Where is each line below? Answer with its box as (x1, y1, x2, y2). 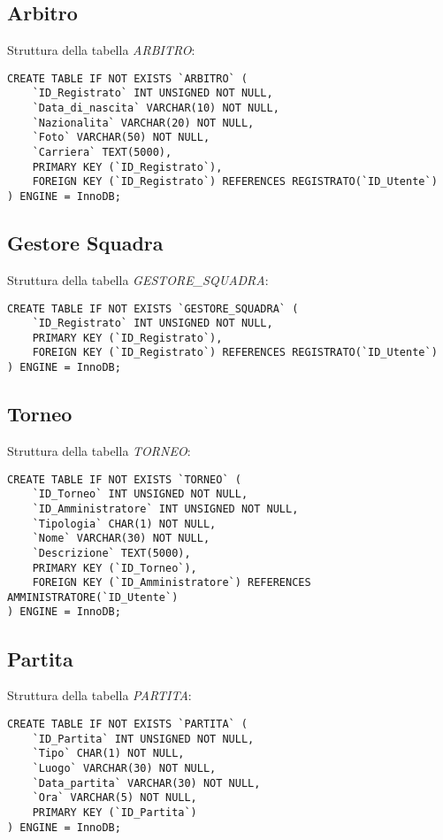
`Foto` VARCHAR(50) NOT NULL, (32, 131, 210, 144)
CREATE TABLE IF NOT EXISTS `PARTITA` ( (7, 717, 248, 730)
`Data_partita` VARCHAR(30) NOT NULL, (32, 776, 261, 790)
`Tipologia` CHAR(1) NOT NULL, (32, 517, 217, 530)
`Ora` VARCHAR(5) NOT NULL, (32, 791, 197, 805)
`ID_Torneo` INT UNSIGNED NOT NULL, (32, 488, 248, 501)
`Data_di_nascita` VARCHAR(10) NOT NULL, (32, 102, 279, 115)
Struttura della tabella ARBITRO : (7, 41, 195, 59)
